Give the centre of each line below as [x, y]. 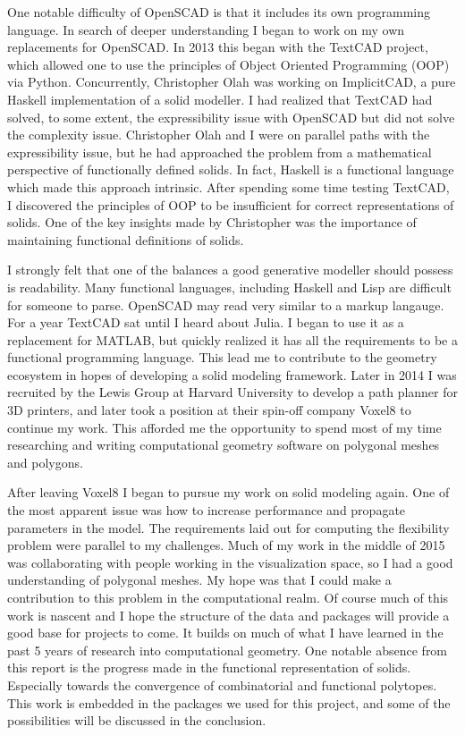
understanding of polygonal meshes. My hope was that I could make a [199, 580]
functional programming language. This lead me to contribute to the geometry [222, 357]
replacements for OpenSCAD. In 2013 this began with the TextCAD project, [218, 47]
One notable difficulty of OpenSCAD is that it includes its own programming [219, 12]
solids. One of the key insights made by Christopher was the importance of [212, 222]
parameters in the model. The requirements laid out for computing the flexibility [228, 527]
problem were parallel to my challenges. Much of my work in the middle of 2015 [226, 545]
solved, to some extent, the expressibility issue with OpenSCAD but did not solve [231, 117]
